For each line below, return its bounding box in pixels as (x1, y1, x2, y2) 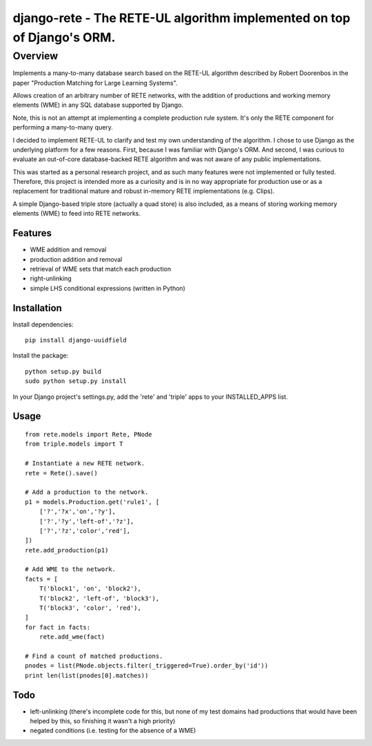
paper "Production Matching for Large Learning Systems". (12, 79, 178, 87)
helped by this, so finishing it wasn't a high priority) (30, 717, 176, 725)
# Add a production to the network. (25, 488, 149, 496)
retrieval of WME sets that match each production (30, 265, 172, 273)
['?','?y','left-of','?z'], (39, 517, 134, 525)
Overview (12, 50, 59, 62)
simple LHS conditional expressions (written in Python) (30, 284, 186, 292)
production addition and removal (30, 255, 123, 263)
